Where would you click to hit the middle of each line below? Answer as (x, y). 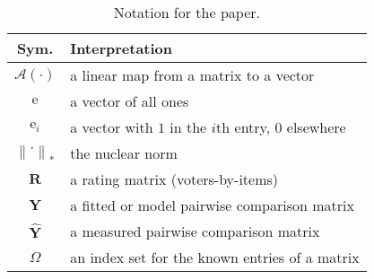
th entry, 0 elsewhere (281, 127)
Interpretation (122, 48)
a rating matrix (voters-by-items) (174, 179)
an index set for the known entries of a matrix (215, 257)
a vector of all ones (130, 101)
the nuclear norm (124, 153)
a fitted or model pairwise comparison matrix (212, 205)
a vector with (112, 127)
